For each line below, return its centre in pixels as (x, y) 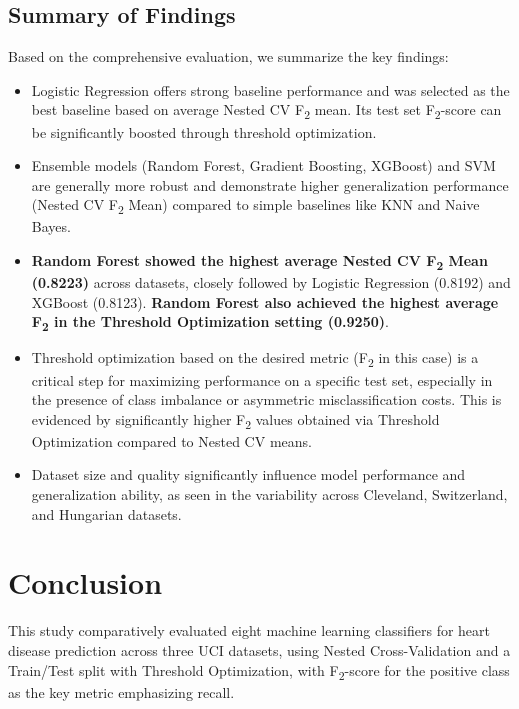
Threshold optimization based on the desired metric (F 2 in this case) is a (255, 359)
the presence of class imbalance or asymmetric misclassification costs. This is (266, 399)
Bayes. (51, 226)
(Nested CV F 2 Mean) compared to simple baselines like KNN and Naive (255, 206)
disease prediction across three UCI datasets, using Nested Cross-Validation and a (259, 649)
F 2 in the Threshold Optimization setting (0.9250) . (210, 323)
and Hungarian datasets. (106, 513)
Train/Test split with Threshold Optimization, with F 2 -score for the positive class (259, 671)
